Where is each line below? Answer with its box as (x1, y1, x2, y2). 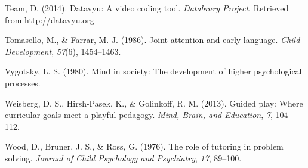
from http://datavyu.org (5, 13, 94, 26)
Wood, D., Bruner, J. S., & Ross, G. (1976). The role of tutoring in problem (5, 140, 284, 153)
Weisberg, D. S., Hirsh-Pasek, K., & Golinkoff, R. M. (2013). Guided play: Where (5, 97, 303, 109)
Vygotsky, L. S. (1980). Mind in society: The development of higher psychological (5, 65, 302, 77)
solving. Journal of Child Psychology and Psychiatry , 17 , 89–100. (5, 151, 242, 164)
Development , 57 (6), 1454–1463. (5, 45, 121, 57)
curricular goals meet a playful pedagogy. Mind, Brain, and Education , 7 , (5, 108, 273, 121)
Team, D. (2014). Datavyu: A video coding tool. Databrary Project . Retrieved (5, 2, 289, 14)
